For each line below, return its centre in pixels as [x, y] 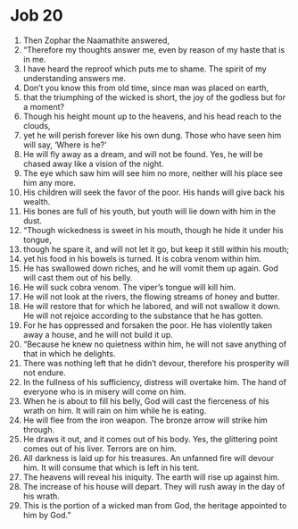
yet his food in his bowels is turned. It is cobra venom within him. [142, 258]
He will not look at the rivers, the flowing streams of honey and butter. [151, 297]
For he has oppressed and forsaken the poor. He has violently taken [148, 325]
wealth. [37, 201]
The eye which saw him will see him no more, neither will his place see [153, 173]
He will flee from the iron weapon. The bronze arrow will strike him [145, 420]
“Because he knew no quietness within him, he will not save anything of [155, 344]
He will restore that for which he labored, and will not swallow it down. [152, 306]
